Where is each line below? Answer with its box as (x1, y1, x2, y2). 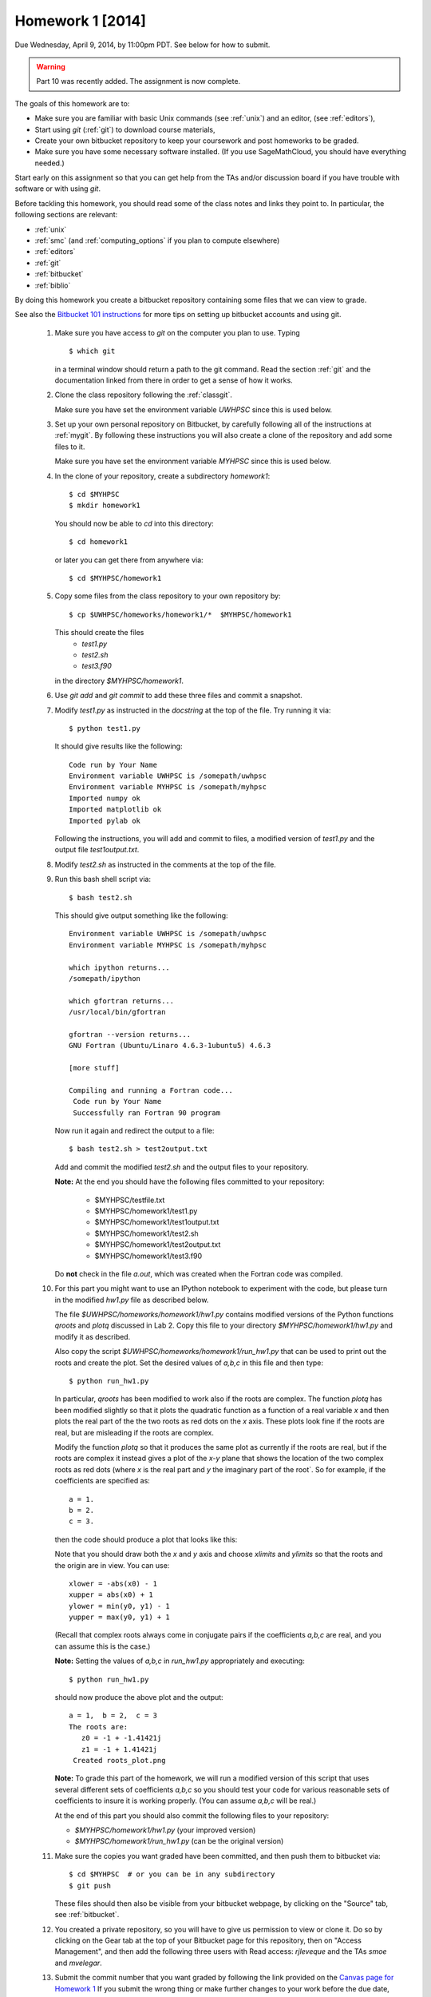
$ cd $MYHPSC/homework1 (69, 574, 162, 582)
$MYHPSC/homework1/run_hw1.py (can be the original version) (74, 1836, 284, 1846)
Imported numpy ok (69, 793, 141, 803)
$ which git (69, 347, 116, 355)
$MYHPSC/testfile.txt (94, 1195, 165, 1205)
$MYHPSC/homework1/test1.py (94, 1206, 198, 1216)
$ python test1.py (69, 724, 141, 732)
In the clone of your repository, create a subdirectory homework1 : (54, 471, 271, 481)
